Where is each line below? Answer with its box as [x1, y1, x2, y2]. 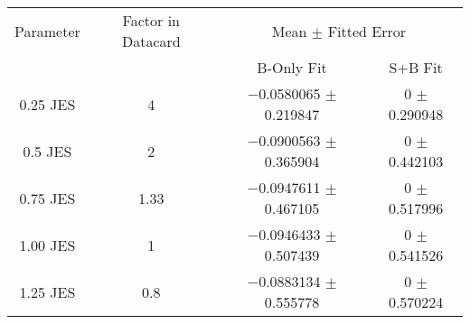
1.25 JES [19, 281, 76, 302]
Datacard [121, 31, 181, 51]
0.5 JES [23, 140, 72, 162]
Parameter [14, 20, 80, 42]
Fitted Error [327, 20, 407, 42]
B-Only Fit [257, 57, 327, 78]
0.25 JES [19, 93, 76, 115]
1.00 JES [19, 234, 76, 255]
